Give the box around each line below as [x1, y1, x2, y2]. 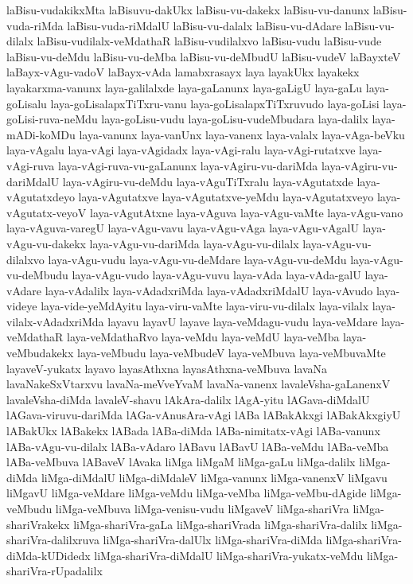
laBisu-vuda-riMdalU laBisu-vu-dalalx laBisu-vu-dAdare [67, 17, 341, 33]
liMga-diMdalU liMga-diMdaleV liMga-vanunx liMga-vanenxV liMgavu [41, 469, 388, 485]
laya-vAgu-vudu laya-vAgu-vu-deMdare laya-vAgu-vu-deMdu [48, 251, 347, 267]
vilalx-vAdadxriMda [6, 313, 104, 329]
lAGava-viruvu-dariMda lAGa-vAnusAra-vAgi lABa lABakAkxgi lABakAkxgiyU [6, 407, 401, 423]
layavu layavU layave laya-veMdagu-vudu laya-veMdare [107, 313, 378, 329]
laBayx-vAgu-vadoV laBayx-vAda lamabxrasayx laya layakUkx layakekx [6, 64, 360, 80]
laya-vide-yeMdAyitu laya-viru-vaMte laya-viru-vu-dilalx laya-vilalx [41, 298, 369, 314]
